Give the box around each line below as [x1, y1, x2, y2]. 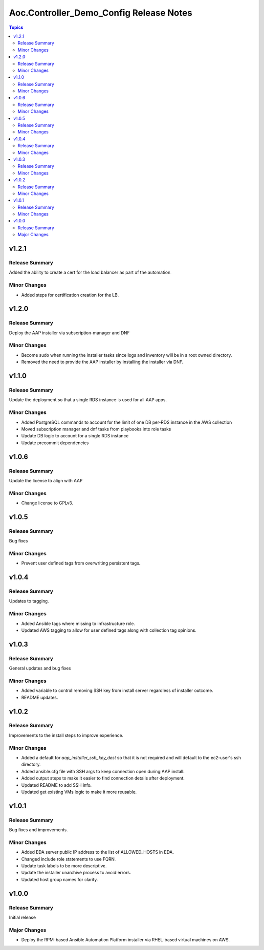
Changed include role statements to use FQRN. [21, 856, 116, 862]
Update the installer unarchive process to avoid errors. [21, 870, 132, 876]
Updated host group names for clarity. [21, 876, 98, 882]
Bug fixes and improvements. [9, 827, 68, 833]
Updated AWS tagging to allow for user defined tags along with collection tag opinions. [21, 627, 197, 633]
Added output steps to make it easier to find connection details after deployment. [21, 775, 185, 781]
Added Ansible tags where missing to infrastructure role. [21, 621, 135, 626]
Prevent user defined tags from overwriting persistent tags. [21, 560, 141, 566]
